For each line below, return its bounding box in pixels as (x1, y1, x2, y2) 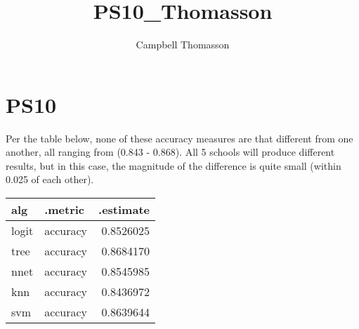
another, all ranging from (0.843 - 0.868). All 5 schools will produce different (6, 145, 335, 159)
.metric (44, 201, 85, 218)
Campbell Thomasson (136, 37, 230, 52)
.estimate (98, 201, 150, 218)
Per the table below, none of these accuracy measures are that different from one (6, 130, 353, 145)
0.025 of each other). (6, 172, 94, 187)
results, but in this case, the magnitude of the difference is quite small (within (6, 158, 341, 173)
